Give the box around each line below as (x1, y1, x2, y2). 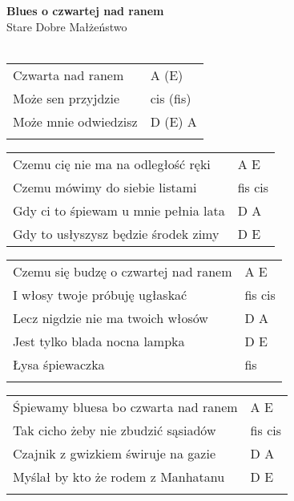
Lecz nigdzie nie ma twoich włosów (13, 308, 208, 327)
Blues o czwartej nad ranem (6, 2, 164, 18)
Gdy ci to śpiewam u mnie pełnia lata (13, 200, 225, 220)
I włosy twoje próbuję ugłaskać (13, 285, 187, 304)
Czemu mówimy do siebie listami (13, 177, 197, 196)
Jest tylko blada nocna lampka (13, 331, 185, 350)
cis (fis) (150, 88, 191, 107)
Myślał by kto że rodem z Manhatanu (13, 467, 225, 486)
